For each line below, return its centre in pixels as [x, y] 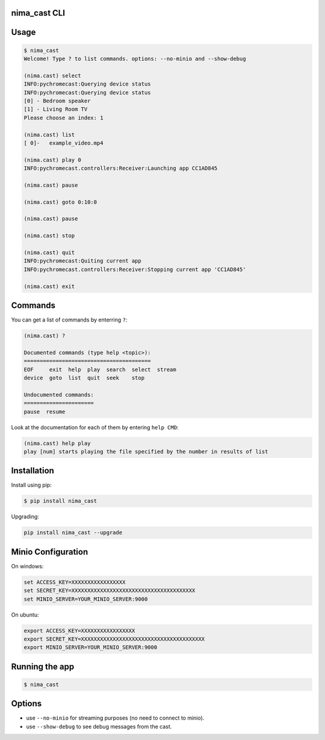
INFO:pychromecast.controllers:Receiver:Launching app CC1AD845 [121, 168]
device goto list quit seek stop [84, 378]
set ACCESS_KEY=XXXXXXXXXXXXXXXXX [75, 582]
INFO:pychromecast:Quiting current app [82, 261]
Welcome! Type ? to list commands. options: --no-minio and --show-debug [135, 59]
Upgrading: [25, 517]
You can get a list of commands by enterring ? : [69, 320]
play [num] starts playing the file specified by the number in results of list [146, 451]
